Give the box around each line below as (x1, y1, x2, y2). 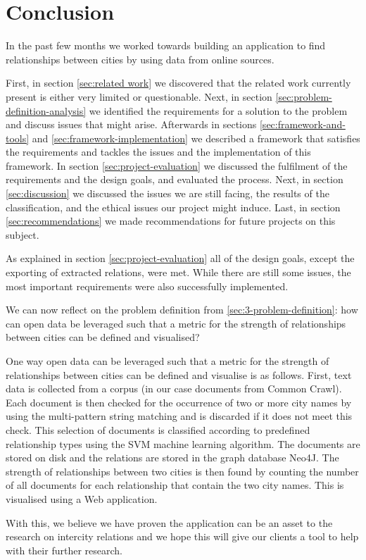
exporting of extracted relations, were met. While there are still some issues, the (6, 265, 351, 280)
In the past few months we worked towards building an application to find (6, 38, 326, 53)
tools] (6, 130, 30, 145)
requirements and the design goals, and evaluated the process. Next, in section (6, 172, 343, 187)
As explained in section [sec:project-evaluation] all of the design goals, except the (6, 251, 355, 266)
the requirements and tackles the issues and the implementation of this (6, 144, 311, 159)
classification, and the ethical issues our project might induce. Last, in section (6, 199, 341, 214)
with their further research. (6, 542, 122, 557)
